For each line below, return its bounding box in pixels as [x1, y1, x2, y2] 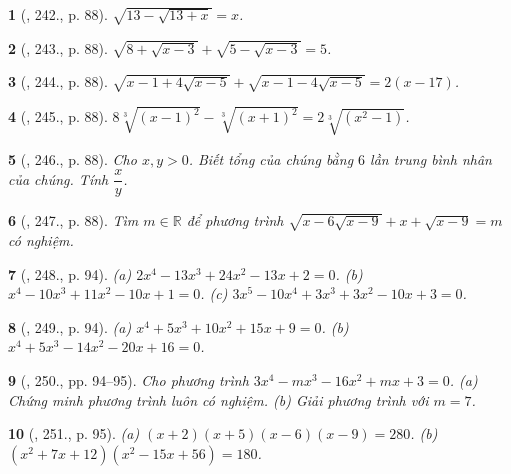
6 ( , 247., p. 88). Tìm [8, 210, 139, 231]
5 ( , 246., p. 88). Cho [8, 148, 137, 169]
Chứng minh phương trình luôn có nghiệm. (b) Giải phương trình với [8, 389, 429, 410]
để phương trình [186, 210, 284, 231]
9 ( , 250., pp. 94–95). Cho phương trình [8, 370, 249, 391]
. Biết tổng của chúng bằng [188, 148, 354, 169]
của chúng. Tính [8, 168, 109, 189]
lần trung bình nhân [370, 148, 492, 169]
